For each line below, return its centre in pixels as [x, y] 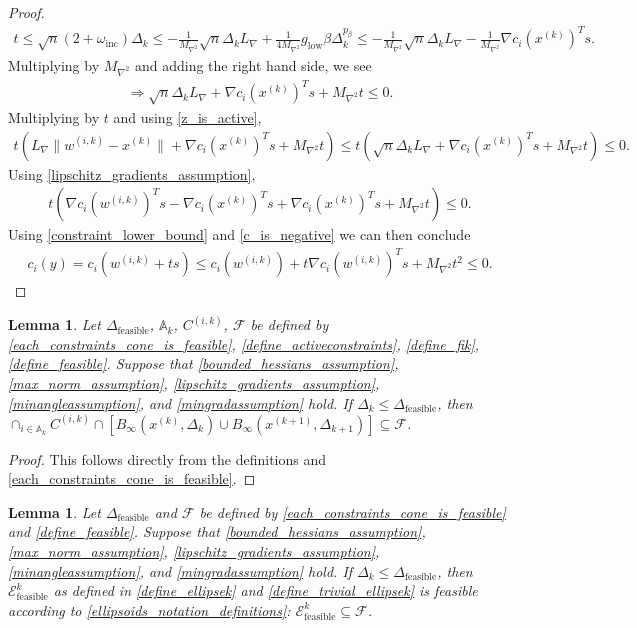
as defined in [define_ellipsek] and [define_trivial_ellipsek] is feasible [265, 590]
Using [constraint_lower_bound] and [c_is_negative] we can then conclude [239, 234]
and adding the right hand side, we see [253, 64]
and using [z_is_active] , [187, 116]
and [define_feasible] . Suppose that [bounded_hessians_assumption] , [217, 531]
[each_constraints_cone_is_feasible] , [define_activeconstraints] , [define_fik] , [244, 343]
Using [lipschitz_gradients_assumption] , [132, 173]
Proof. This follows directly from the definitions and [167, 458]
